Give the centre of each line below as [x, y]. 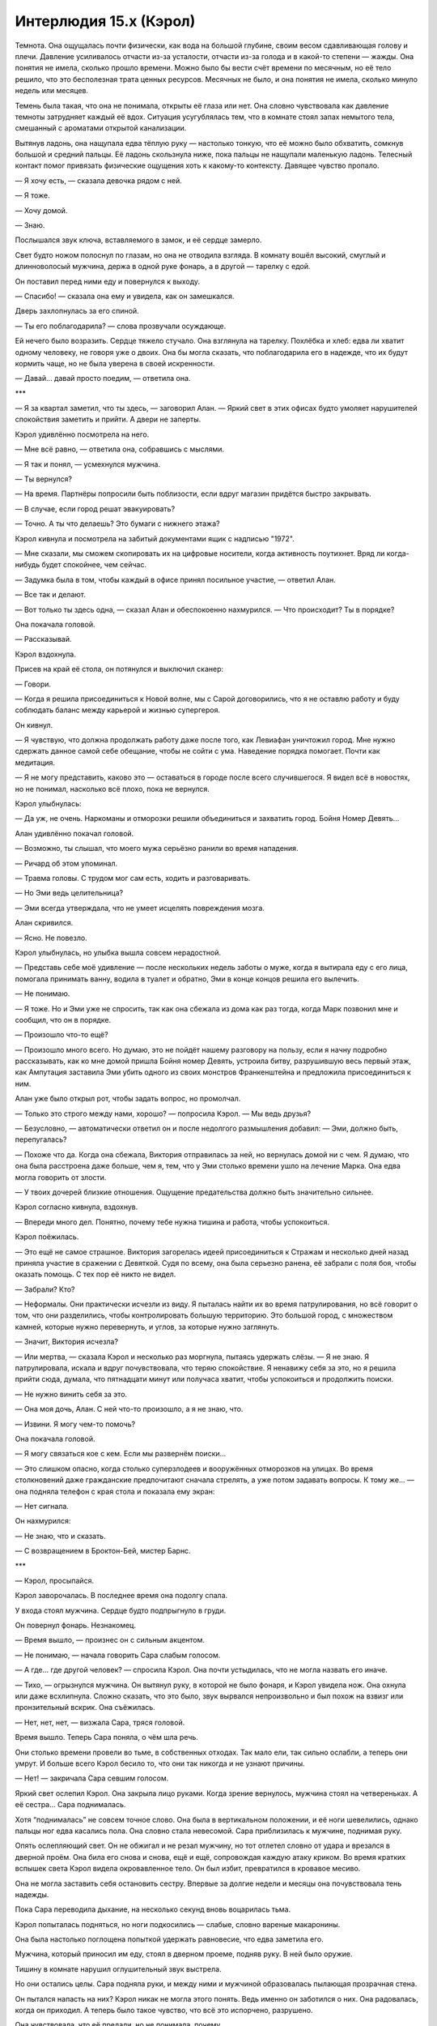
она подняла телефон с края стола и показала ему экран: [115, 1491]
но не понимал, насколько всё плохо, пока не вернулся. [112, 789]
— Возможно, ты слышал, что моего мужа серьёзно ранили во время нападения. [157, 848]
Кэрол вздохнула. [45, 654]
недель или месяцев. [52, 91]
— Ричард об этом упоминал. [66, 863]
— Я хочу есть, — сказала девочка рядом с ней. [98, 180]
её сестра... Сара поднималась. [70, 1805]
